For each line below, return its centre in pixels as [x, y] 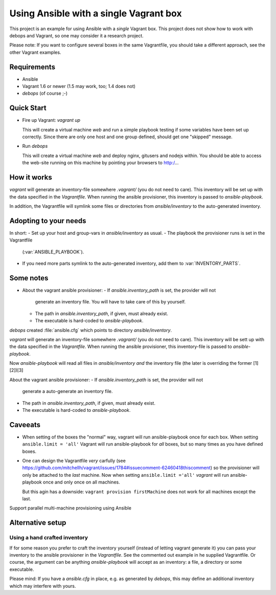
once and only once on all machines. [81, 482]
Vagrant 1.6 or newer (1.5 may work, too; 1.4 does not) [79, 86]
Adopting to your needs [48, 221]
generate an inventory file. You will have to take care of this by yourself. [110, 302]
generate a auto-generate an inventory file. [67, 391]
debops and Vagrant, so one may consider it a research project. [77, 35]
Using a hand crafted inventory [49, 538]
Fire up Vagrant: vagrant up [51, 120]
